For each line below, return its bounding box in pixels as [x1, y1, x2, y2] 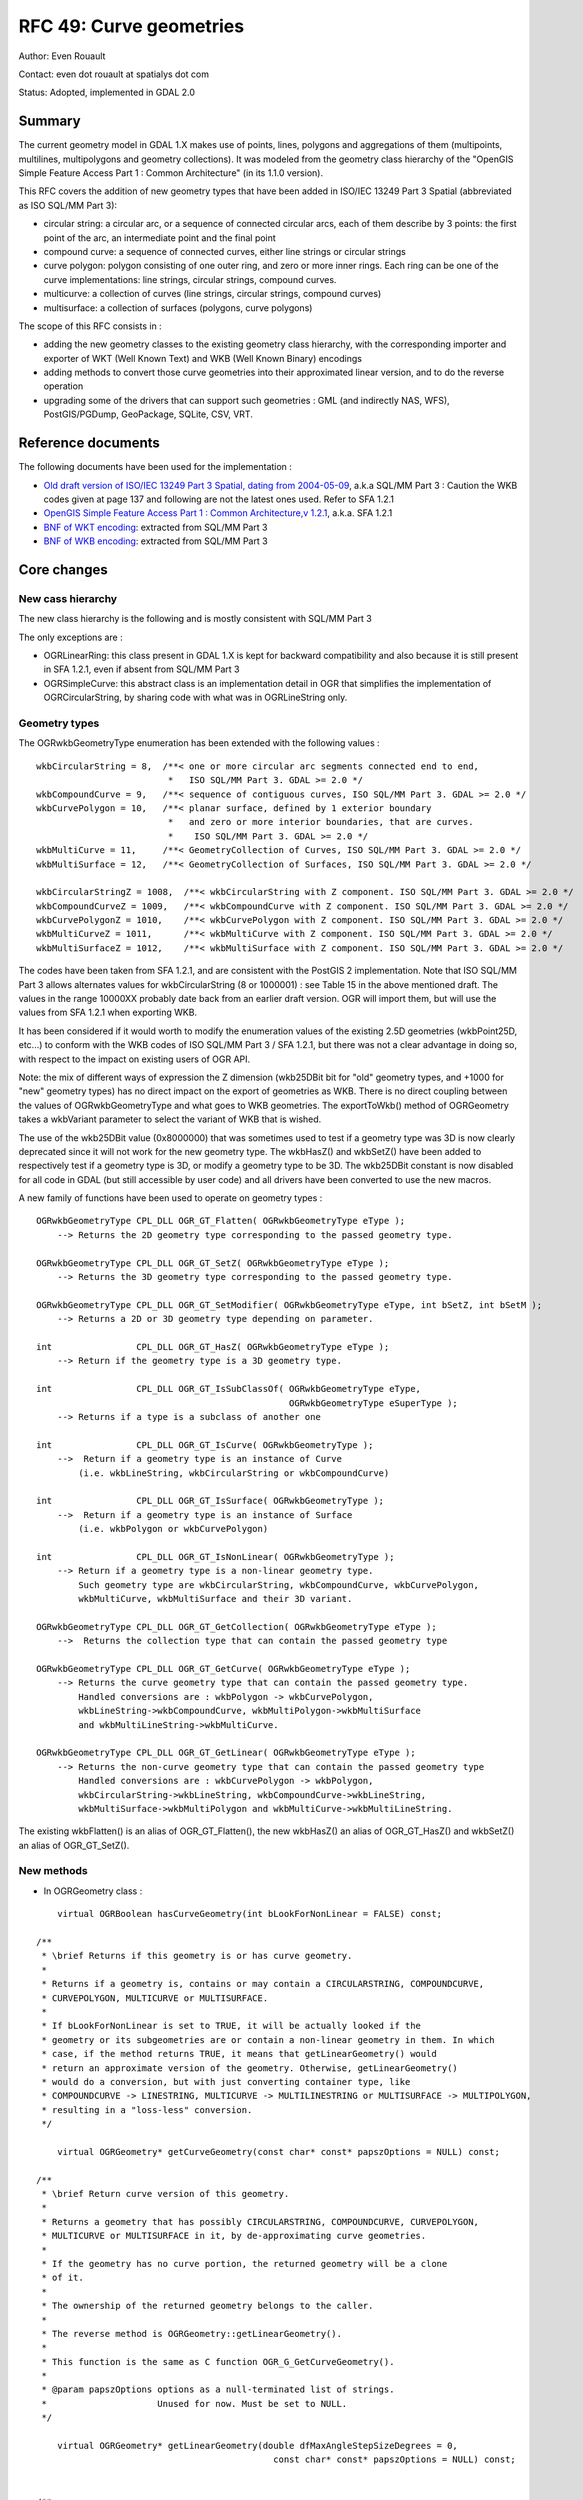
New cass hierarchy [18, 591, 118, 605]
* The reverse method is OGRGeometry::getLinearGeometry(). [41, 2328, 342, 2339]
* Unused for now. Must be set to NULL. [41, 2398, 348, 2409]
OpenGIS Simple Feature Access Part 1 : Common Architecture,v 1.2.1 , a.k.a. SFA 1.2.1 [43, 507, 393, 519]
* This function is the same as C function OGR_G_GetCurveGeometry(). [41, 2356, 395, 2367]
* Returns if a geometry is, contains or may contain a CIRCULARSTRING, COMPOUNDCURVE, [41, 1978, 485, 1990]
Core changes [18, 561, 109, 578]
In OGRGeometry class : [43, 1885, 143, 1897]
